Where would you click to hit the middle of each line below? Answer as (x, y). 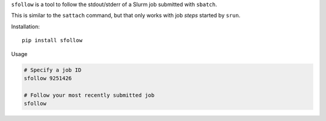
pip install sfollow (52, 40)
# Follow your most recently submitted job (89, 95)
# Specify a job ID (53, 70)
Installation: (26, 26)
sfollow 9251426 (48, 78)
